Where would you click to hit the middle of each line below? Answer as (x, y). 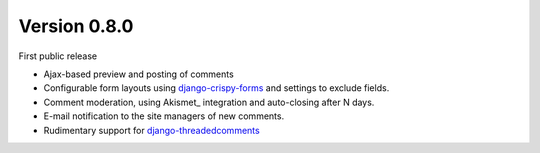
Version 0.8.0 (76, 26)
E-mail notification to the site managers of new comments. (164, 116)
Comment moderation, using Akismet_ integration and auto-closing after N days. (209, 102)
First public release (58, 56)
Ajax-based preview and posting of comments (138, 74)
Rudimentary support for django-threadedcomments (151, 130)
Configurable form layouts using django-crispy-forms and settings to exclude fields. (216, 88)
